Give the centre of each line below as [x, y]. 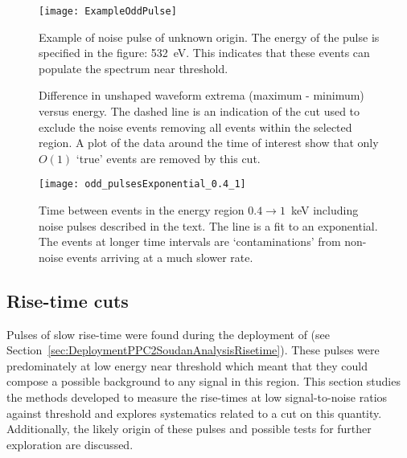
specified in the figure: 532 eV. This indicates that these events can [204, 53]
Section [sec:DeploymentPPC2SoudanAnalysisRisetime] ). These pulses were [193, 350]
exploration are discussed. [70, 444]
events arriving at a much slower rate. [160, 257]
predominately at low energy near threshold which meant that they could [187, 365]
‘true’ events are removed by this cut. [168, 158]
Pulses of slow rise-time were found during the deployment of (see [168, 334]
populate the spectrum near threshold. [134, 68]
